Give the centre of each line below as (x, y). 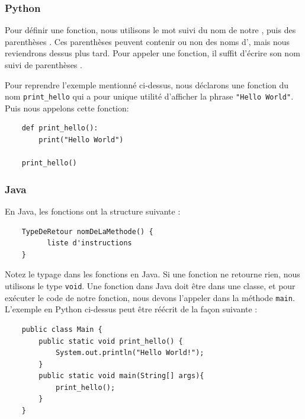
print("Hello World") (81, 140)
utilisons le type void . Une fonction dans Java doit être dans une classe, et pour (150, 286)
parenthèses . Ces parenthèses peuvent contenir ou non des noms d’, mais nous (147, 41)
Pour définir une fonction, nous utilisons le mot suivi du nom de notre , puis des (150, 30)
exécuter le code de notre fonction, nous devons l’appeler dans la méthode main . (150, 297)
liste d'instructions (89, 243)
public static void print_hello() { (111, 341)
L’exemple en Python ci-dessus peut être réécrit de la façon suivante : (131, 309)
